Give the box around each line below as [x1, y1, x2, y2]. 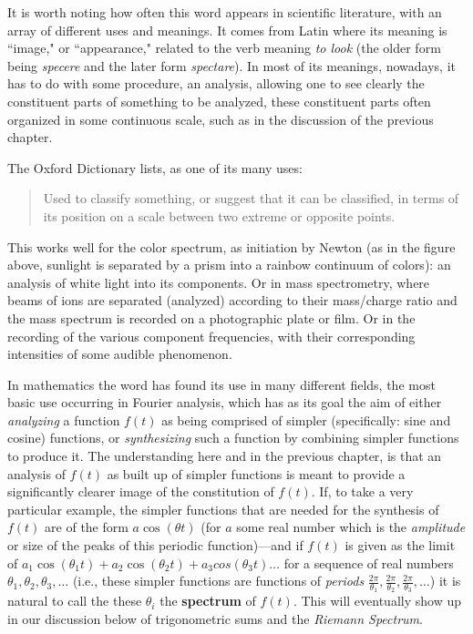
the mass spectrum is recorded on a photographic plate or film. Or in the [7, 308, 416, 327]
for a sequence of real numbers [283, 553, 454, 572]
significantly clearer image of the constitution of [7, 482, 274, 501]
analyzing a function [7, 410, 120, 429]
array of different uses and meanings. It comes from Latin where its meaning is [7, 20, 447, 39]
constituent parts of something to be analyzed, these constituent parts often [7, 91, 431, 110]
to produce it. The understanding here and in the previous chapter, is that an [7, 446, 442, 465]
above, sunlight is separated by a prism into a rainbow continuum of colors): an [7, 255, 451, 274]
